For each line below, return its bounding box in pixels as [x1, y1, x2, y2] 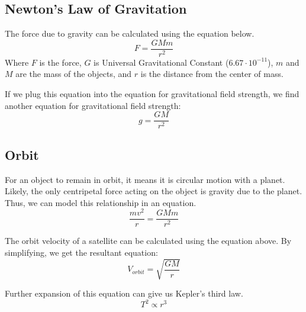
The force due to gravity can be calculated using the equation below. [5, 27, 255, 40]
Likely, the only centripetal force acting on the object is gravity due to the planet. [5, 185, 302, 197]
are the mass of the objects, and [15, 67, 132, 80]
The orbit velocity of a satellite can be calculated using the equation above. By [5, 234, 292, 247]
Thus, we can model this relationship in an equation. [5, 196, 197, 208]
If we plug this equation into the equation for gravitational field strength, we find [5, 88, 299, 100]
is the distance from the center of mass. [140, 67, 284, 80]
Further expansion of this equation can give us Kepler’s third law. [5, 287, 243, 300]
